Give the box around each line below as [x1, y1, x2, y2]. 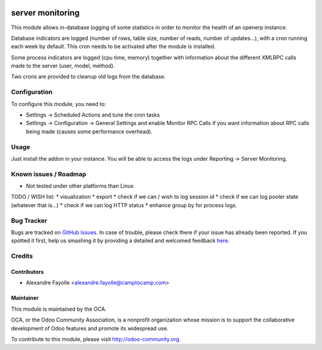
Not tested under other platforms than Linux [26, 182, 134, 190]
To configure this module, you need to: [11, 100, 107, 107]
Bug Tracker [11, 216, 48, 224]
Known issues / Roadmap [11, 170, 86, 178]
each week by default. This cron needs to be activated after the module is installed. [11, 43, 216, 50]
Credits [11, 252, 33, 260]
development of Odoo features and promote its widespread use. [11, 324, 169, 332]
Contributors [11, 268, 44, 275]
